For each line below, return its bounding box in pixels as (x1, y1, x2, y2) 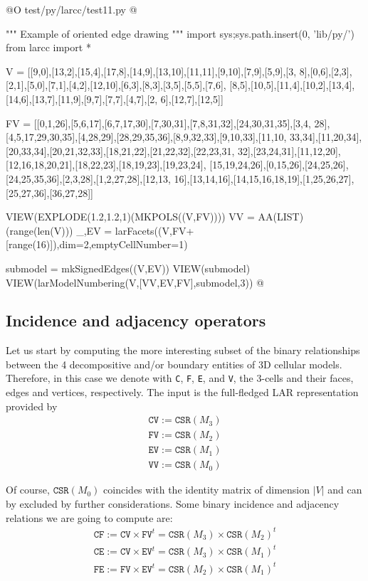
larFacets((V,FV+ (115, 223, 194, 238)
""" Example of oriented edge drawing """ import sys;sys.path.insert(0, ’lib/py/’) (6, 26, 354, 41)
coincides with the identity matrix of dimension (103, 482, 310, 497)
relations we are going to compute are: (6, 510, 173, 525)
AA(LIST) (258, 209, 304, 224)
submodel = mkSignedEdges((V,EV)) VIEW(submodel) (6, 260, 251, 275)
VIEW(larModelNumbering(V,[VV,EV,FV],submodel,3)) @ (6, 274, 264, 289)
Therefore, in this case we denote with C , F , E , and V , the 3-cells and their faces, (6, 371, 354, 385)
